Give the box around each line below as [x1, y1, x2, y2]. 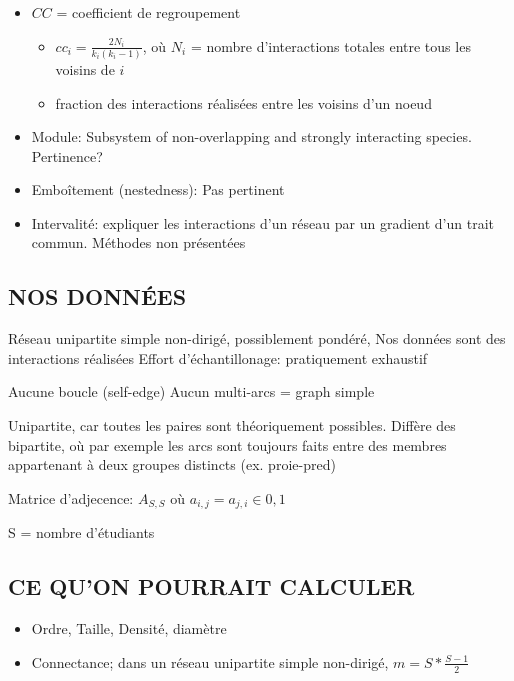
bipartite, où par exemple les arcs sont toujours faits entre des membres [8, 434, 447, 455]
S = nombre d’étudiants [8, 522, 155, 543]
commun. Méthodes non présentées [31, 232, 246, 253]
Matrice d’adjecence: [8, 487, 134, 508]
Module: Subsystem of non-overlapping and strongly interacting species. [31, 126, 472, 147]
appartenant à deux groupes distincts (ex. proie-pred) [8, 454, 336, 475]
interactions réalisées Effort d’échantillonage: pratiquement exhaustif [8, 347, 428, 368]
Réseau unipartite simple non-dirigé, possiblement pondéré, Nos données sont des [8, 328, 506, 349]
